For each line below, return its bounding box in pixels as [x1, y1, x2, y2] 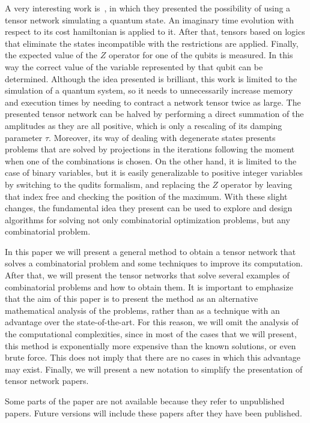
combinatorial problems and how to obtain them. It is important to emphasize [5, 280, 293, 293]
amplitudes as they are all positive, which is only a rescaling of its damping [5, 119, 282, 131]
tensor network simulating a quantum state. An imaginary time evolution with [5, 13, 294, 26]
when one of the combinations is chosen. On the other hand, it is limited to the [5, 154, 297, 167]
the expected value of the [5, 49, 97, 61]
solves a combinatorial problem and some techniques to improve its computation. [5, 257, 303, 269]
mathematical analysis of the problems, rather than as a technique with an [5, 304, 280, 316]
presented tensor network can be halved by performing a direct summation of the [5, 107, 304, 120]
